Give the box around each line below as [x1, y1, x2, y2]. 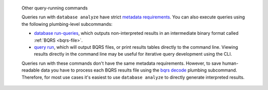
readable [21, 67, 40, 73]
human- [222, 60, 239, 66]
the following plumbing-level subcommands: [21, 21, 113, 27]
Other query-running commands [21, 5, 88, 11]
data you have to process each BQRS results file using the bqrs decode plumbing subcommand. [40, 67, 238, 73]
